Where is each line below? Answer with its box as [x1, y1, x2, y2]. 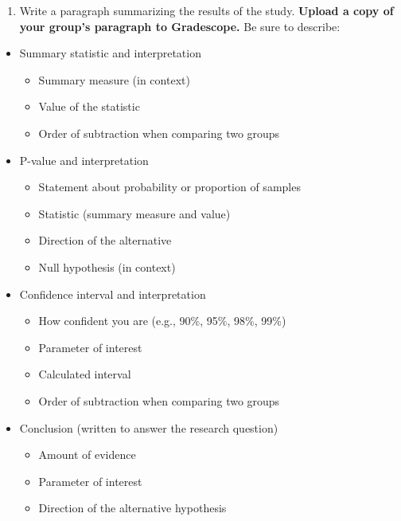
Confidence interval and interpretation [19, 285, 206, 302]
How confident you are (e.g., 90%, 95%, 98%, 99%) [38, 312, 286, 329]
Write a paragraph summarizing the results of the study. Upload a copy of [19, 2, 394, 18]
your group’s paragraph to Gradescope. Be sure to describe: [19, 18, 341, 34]
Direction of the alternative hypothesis [38, 499, 227, 516]
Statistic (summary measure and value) [38, 205, 231, 221]
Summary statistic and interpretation [19, 45, 201, 61]
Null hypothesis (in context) [38, 258, 176, 275]
